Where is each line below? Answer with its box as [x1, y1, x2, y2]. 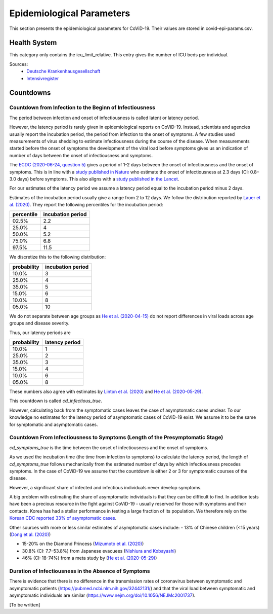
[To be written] [9, 601, 40, 608]
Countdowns [9, 89, 51, 97]
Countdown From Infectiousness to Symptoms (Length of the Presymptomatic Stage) [9, 434, 223, 441]
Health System [9, 39, 57, 47]
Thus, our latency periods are [9, 330, 71, 336]
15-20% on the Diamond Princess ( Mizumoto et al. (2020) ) [22, 540, 144, 547]
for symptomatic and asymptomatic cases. [9, 421, 98, 427]
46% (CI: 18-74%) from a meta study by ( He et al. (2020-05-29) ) [22, 555, 157, 561]
